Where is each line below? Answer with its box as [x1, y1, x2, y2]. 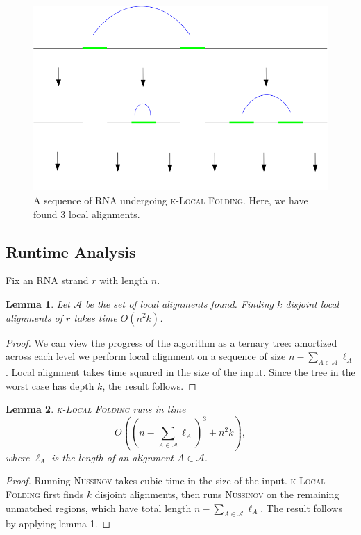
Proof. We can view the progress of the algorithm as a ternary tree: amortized [6, 335, 337, 349]
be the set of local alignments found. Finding [85, 296, 274, 311]
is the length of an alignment [51, 450, 174, 464]
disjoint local [285, 296, 339, 311]
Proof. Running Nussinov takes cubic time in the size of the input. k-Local [6, 473, 326, 488]
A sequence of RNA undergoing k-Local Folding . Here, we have [33, 192, 308, 207]
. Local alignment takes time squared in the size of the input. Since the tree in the [6, 364, 355, 379]
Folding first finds [6, 486, 84, 501]
